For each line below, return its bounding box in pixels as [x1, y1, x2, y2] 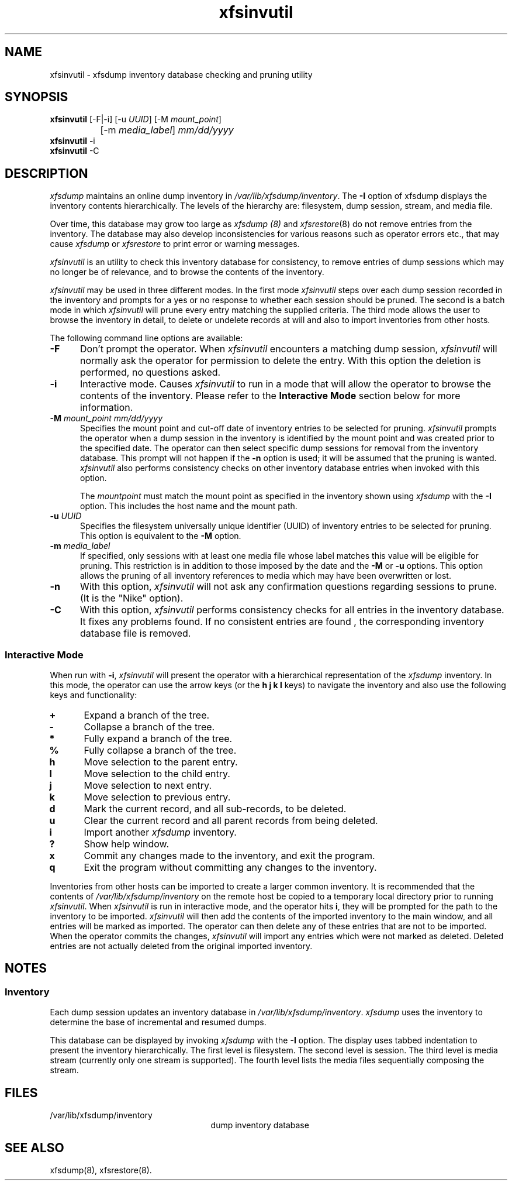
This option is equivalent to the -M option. [80, 531, 241, 541]
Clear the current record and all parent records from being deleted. [84, 815, 378, 827]
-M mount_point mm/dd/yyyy [50, 413, 163, 424]
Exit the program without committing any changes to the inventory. [84, 861, 377, 874]
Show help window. [84, 838, 169, 850]
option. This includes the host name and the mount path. [80, 501, 297, 511]
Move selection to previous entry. [84, 791, 231, 803]
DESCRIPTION [5, 166, 88, 181]
